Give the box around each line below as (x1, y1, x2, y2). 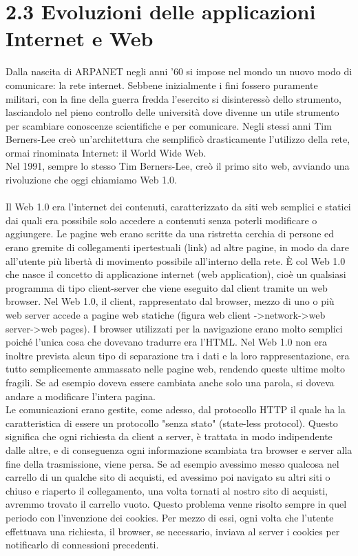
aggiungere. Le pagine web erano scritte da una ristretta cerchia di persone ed (6, 226, 335, 241)
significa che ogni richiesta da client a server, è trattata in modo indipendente (6, 429, 333, 444)
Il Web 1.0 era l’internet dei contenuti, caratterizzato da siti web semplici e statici (6, 199, 351, 214)
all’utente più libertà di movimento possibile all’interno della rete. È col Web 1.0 (6, 253, 346, 268)
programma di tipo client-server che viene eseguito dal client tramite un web (6, 280, 328, 295)
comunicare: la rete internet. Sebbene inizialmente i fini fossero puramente (6, 77, 318, 92)
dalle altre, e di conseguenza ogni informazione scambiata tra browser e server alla (6, 442, 352, 457)
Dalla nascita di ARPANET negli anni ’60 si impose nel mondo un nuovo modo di (6, 64, 352, 79)
